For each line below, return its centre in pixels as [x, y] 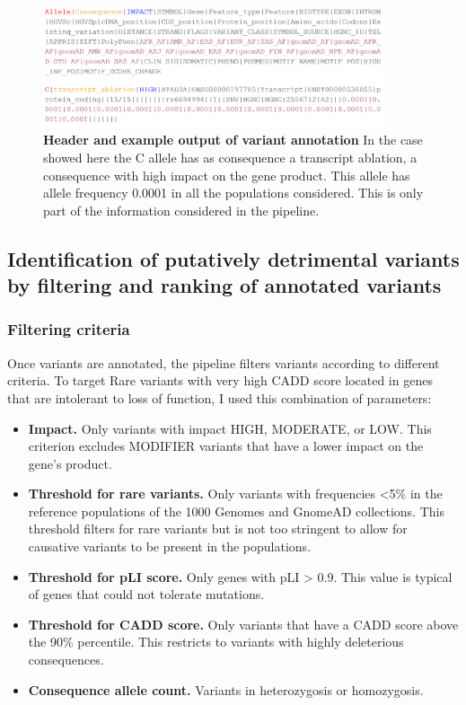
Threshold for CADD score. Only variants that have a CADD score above [243, 624]
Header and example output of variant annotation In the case [233, 140]
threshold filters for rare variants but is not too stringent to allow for [218, 529]
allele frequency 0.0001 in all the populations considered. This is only [233, 193]
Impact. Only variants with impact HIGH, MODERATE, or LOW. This [230, 428]
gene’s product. [70, 463]
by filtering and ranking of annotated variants [224, 285]
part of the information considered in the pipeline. [181, 210]
